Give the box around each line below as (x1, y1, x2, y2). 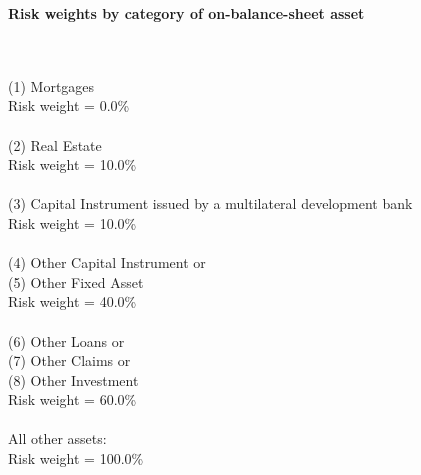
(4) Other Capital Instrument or (8, 252, 206, 273)
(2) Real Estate (8, 134, 102, 155)
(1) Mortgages (8, 75, 95, 96)
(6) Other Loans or (8, 330, 125, 351)
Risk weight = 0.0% (8, 95, 130, 116)
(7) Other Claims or (8, 350, 131, 371)
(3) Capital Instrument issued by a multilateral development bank (8, 193, 413, 214)
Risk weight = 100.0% (8, 448, 144, 469)
